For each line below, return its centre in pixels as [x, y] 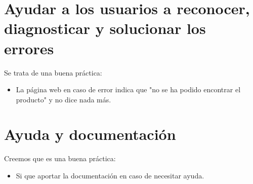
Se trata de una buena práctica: [53, 72]
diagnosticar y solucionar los [105, 28]
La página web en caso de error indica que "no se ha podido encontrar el [128, 89]
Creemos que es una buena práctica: [60, 158]
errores [29, 48]
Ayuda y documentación [90, 134]
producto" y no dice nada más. [64, 99]
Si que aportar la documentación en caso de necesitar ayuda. [110, 175]
